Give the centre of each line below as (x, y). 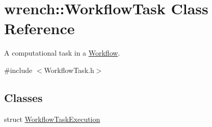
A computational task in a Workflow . (62, 53)
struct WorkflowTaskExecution (52, 119)
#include (18, 70)
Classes (23, 97)
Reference (39, 28)
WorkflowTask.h (69, 70)
